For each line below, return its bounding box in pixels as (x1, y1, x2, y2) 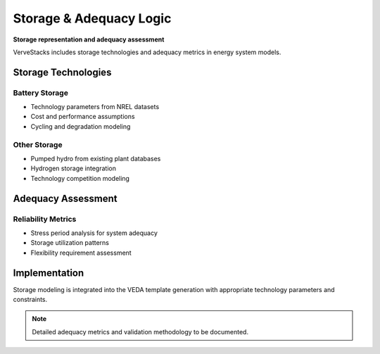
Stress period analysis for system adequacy (30, 229, 158, 237)
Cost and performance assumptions (30, 113, 135, 121)
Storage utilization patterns (30, 239, 109, 247)
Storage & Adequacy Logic (13, 11, 172, 26)
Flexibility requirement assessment (30, 248, 132, 257)
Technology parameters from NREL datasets (30, 103, 160, 111)
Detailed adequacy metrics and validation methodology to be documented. (32, 327, 249, 336)
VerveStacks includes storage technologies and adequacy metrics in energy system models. (13, 48, 281, 56)
